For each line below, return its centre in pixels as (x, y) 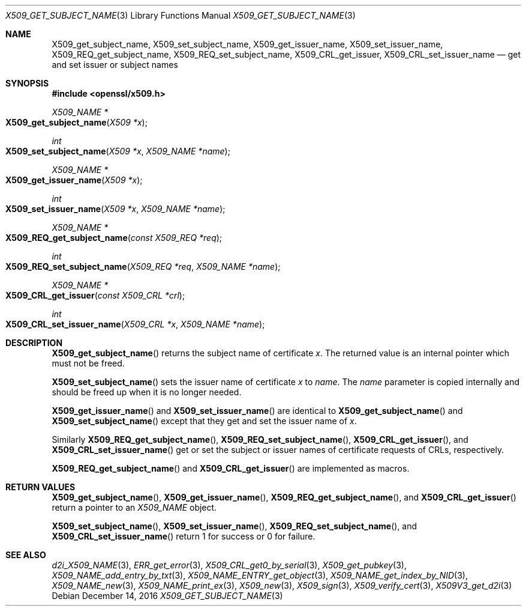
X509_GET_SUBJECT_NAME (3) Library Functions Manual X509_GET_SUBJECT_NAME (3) (181, 15)
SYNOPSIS (27, 83)
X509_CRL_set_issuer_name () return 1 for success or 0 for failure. (184, 536)
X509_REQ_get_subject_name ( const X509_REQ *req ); (114, 238)
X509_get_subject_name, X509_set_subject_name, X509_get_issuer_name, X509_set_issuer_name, (247, 44)
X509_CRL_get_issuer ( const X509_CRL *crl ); (95, 295)
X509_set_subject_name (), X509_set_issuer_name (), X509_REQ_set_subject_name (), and (235, 526)
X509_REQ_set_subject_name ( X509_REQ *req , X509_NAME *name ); (143, 266)
